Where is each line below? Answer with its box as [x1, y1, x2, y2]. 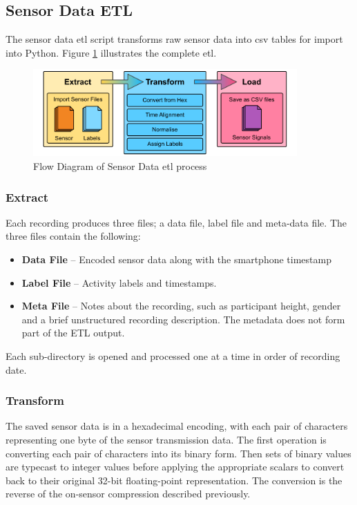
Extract [6, 188, 49, 205]
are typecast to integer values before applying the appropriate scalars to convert [6, 459, 345, 474]
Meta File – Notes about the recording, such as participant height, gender [21, 298, 341, 313]
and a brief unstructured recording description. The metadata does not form [21, 312, 345, 326]
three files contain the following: [6, 229, 141, 243]
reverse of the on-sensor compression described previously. [6, 486, 251, 501]
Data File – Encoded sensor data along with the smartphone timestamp [21, 252, 331, 266]
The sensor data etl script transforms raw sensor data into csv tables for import [6, 32, 343, 46]
